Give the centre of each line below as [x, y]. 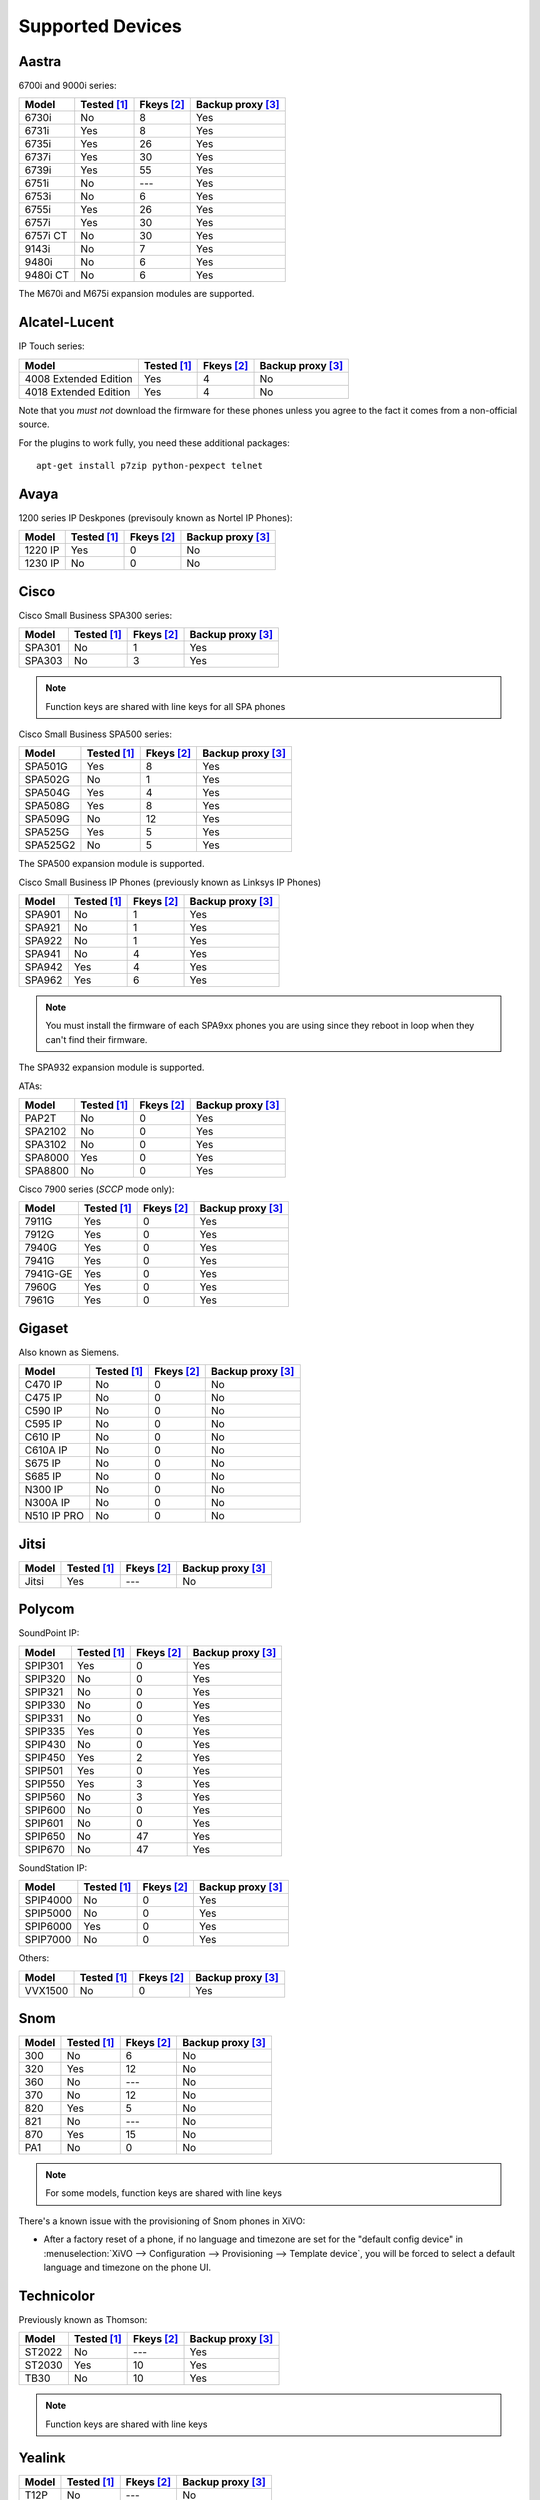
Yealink [42, 2457]
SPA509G [47, 819]
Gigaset [43, 1328]
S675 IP [43, 1463]
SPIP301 [44, 1665]
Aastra [40, 61]
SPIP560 [45, 1797]
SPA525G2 [50, 845]
